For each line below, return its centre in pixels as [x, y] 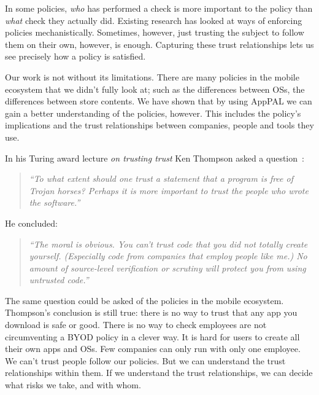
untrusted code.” [59, 280]
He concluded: [31, 223]
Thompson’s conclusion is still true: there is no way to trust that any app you [151, 312]
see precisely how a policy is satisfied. [75, 56]
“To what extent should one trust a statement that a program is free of [161, 178]
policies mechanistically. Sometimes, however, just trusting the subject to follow [155, 32]
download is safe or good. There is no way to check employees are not [136, 325]
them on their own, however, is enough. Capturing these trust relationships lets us [159, 44]
